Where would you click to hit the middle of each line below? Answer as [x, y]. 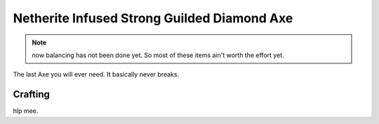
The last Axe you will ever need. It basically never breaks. [96, 75]
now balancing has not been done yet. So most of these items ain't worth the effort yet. [158, 55]
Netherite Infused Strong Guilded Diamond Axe [153, 18]
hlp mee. [26, 111]
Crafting [32, 94]
